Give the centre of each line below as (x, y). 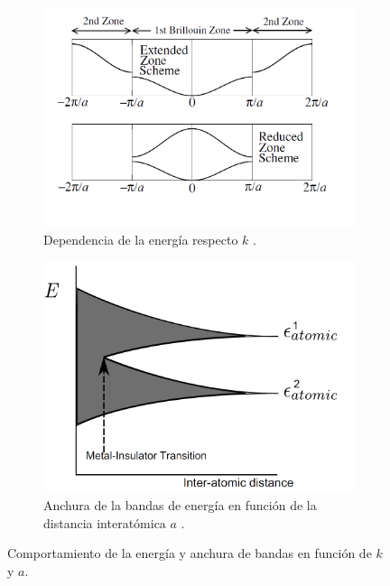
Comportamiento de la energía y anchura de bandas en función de (190, 553)
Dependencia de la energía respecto (141, 239)
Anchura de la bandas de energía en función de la (180, 505)
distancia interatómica (105, 522)
